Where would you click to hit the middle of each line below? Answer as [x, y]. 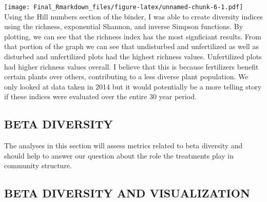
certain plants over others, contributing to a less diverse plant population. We [126, 76]
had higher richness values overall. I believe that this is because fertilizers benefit [131, 66]
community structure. [38, 165]
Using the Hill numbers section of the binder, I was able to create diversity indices [133, 16]
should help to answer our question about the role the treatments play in [119, 155]
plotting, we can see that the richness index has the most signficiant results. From [133, 36]
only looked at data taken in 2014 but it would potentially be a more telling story [133, 86]
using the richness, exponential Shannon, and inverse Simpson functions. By [124, 26]
